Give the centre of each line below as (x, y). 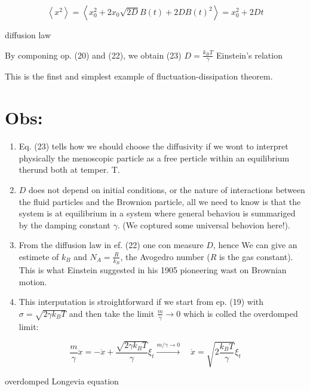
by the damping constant (65, 224)
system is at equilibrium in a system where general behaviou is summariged (157, 213)
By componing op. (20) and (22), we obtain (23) (93, 55)
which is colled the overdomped (240, 313)
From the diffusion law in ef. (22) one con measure (111, 245)
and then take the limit (112, 313)
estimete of (39, 256)
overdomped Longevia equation (62, 381)
